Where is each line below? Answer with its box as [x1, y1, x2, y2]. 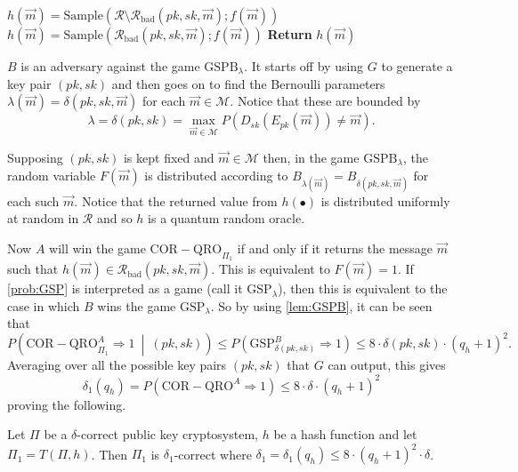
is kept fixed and [123, 148, 214, 166]
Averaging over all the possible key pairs [7, 356, 227, 374]
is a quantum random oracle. [148, 209, 305, 228]
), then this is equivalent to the [278, 279, 448, 298]
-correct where [174, 444, 252, 463]
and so [96, 209, 133, 228]
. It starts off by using [244, 57, 364, 75]
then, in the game [263, 148, 360, 166]
